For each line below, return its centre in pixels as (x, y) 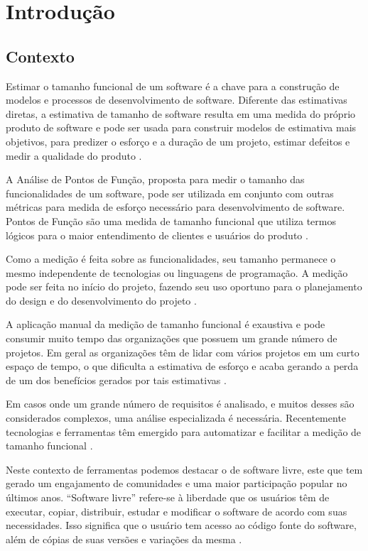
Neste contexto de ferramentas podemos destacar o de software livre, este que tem (184, 469)
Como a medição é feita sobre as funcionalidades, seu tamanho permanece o (171, 259)
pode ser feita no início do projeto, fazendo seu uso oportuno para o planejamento (184, 287)
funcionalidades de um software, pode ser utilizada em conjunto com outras (170, 193)
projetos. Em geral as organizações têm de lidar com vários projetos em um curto (183, 352)
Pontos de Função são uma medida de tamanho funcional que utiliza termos (171, 220)
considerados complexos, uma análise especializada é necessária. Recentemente (176, 418)
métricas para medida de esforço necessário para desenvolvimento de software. (175, 207)
